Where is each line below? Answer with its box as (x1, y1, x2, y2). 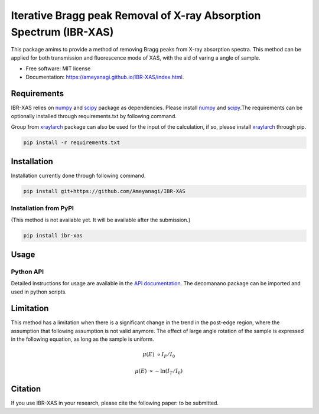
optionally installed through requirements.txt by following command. (11, 112, 177, 119)
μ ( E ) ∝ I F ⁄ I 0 (142, 351, 175, 360)
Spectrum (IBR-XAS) (11, 25, 114, 38)
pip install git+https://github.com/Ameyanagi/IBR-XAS (23, 188, 185, 194)
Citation (11, 384, 41, 394)
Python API (11, 268, 44, 276)
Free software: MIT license (25, 65, 91, 72)
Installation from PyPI (11, 204, 74, 213)
